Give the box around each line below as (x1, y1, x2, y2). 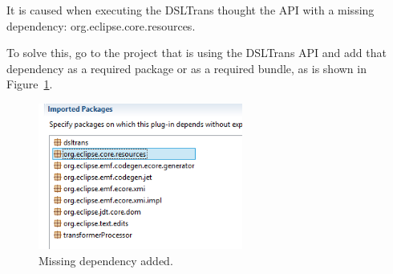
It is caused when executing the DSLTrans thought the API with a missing (6, 2, 375, 18)
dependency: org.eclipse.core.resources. (6, 17, 196, 34)
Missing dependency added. (38, 252, 173, 268)
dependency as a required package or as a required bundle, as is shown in (6, 59, 367, 76)
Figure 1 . (6, 76, 53, 92)
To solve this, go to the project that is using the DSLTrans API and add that (6, 44, 387, 61)
